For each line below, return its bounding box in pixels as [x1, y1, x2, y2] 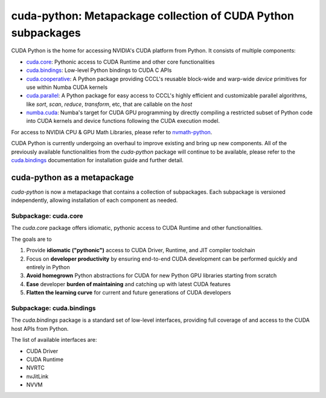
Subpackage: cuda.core [11, 212, 83, 220]
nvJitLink [26, 373, 49, 380]
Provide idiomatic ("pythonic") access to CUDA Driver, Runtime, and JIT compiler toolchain [26, 247, 256, 254]
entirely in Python [26, 264, 71, 271]
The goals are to [11, 235, 52, 243]
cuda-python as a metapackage [11, 172, 134, 183]
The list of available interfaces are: [11, 336, 97, 344]
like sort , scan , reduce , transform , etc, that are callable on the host [26, 100, 193, 108]
